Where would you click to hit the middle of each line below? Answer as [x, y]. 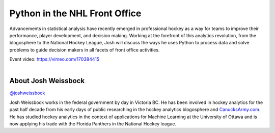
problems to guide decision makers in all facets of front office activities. [85, 50]
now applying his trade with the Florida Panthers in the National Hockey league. [93, 124]
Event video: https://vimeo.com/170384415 [54, 59]
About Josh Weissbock [47, 81]
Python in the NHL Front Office [75, 13]
